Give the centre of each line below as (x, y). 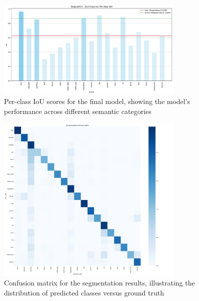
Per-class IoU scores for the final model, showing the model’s (97, 101)
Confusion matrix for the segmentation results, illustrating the (99, 283)
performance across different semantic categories (78, 111)
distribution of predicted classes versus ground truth (84, 292)
